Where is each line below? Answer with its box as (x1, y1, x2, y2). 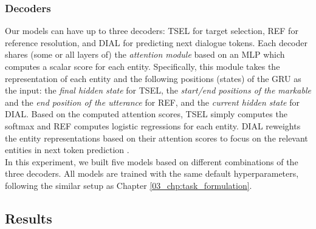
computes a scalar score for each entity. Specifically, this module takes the (5, 60, 280, 72)
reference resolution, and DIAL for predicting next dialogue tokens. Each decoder (5, 36, 307, 49)
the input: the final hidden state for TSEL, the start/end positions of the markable (5, 84, 311, 97)
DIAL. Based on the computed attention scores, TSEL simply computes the (5, 108, 287, 120)
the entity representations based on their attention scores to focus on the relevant (5, 131, 308, 144)
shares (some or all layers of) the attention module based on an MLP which (5, 48, 285, 61)
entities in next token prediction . (5, 143, 129, 156)
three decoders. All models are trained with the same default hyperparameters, (5, 167, 299, 180)
